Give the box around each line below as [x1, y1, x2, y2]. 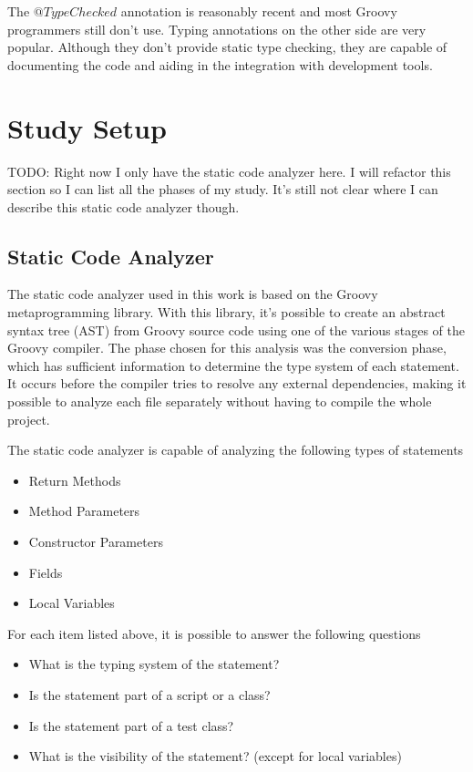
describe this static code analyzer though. [7, 197, 240, 216]
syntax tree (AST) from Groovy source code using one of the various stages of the [7, 320, 465, 339]
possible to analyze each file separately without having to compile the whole [7, 392, 432, 411]
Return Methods [28, 470, 121, 489]
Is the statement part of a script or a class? [28, 685, 271, 704]
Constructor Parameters [28, 532, 163, 551]
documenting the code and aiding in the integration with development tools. [7, 55, 433, 74]
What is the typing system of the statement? [28, 654, 280, 674]
